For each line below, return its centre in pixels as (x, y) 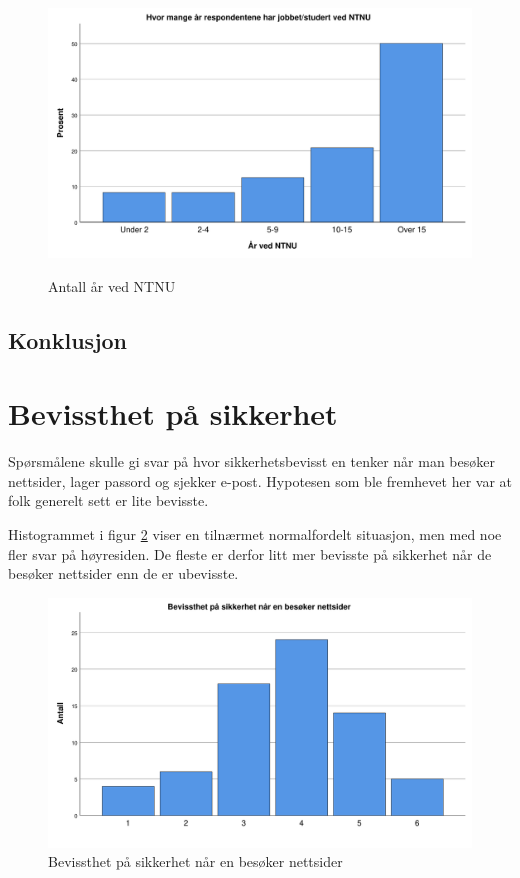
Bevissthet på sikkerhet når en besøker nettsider (195, 861)
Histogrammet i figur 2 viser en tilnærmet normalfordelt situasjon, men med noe (255, 533)
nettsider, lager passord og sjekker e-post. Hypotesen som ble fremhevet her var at (260, 480)
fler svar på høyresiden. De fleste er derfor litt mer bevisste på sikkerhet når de (250, 553)
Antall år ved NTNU (112, 285)
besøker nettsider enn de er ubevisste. (123, 573)
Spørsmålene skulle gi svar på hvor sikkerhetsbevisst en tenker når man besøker (251, 461)
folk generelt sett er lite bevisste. (108, 500)
